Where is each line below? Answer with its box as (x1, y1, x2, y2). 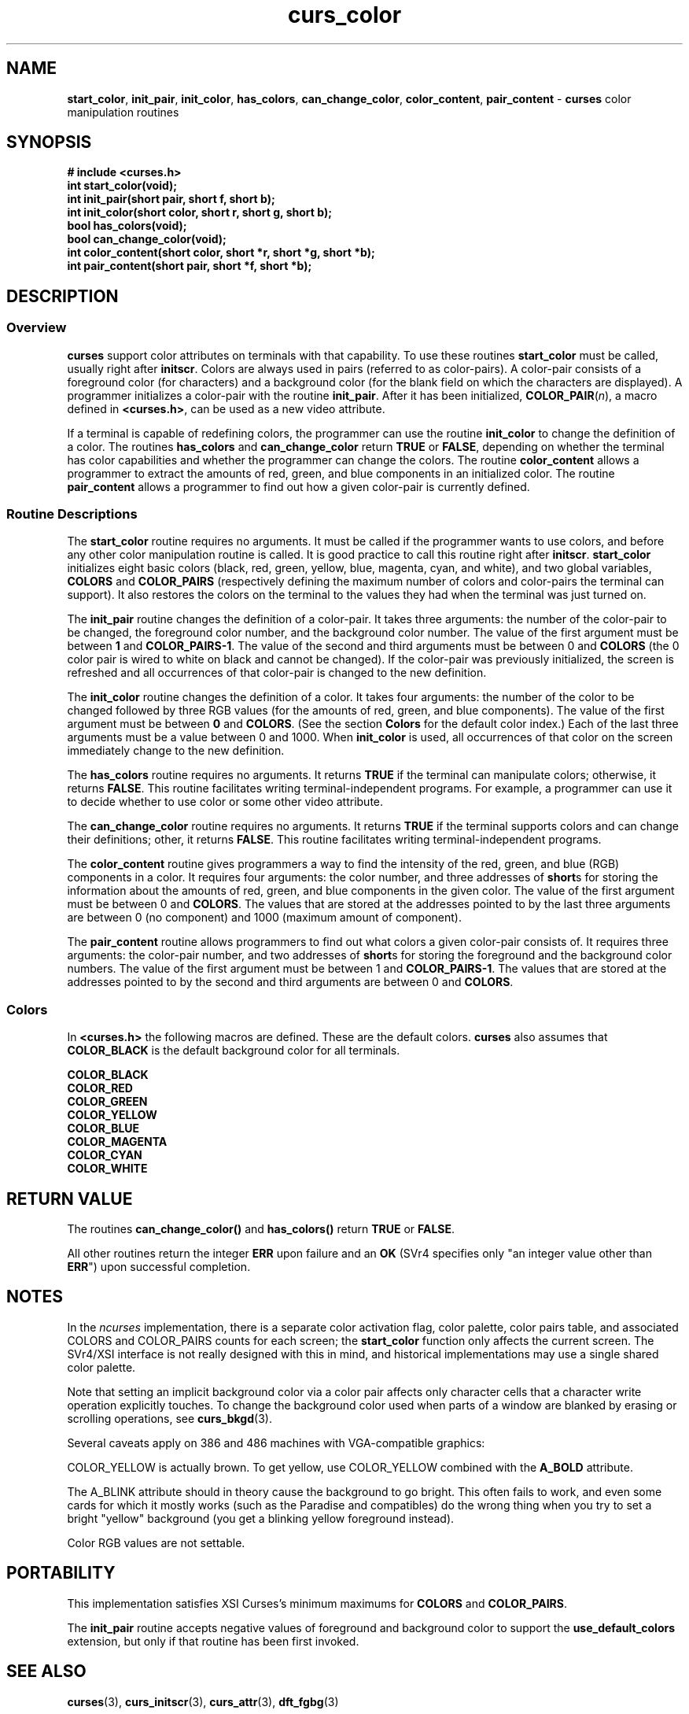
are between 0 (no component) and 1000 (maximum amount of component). (67, 911, 462, 925)
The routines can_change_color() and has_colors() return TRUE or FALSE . (67, 1222, 455, 1236)
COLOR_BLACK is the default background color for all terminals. (67, 1044, 400, 1058)
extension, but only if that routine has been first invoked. (67, 1634, 359, 1648)
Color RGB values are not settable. (67, 1535, 245, 1550)
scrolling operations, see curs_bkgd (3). (67, 1411, 272, 1425)
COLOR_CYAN (67, 1148, 142, 1162)
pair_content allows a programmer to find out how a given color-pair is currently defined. (67, 479, 530, 493)
